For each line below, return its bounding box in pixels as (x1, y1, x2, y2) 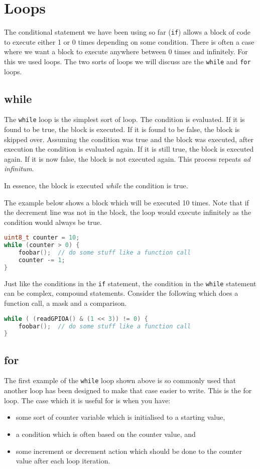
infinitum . (4, 163, 34, 174)
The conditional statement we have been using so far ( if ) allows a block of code (4, 27, 251, 37)
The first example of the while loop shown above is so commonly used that (4, 375, 236, 386)
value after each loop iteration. (16, 455, 110, 466)
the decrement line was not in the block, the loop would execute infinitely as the (4, 207, 251, 217)
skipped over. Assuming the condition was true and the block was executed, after (4, 134, 254, 144)
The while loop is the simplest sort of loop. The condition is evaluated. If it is (4, 114, 245, 125)
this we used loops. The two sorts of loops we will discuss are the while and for (4, 56, 251, 66)
